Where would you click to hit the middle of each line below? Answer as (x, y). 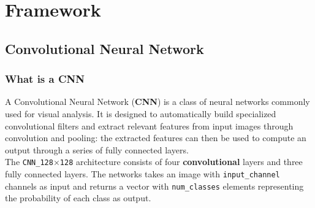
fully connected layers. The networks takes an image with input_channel (142, 174)
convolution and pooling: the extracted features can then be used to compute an (156, 138)
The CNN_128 (29, 162)
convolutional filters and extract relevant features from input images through (149, 125)
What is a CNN (45, 79)
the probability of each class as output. (78, 198)
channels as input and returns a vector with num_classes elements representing (154, 186)
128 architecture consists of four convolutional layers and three (181, 162)
